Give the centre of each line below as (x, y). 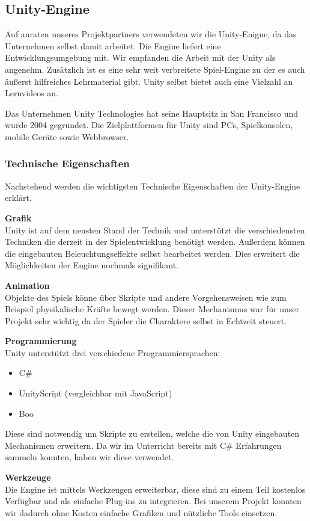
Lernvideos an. (32, 93)
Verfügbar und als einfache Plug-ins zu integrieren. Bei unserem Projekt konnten (153, 501)
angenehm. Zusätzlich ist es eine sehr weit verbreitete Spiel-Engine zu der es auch (155, 69)
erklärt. (18, 198)
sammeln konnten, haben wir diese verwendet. (90, 457)
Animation (27, 285)
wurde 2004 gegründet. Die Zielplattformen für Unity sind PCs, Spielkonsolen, (149, 125)
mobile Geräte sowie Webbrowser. (67, 136)
